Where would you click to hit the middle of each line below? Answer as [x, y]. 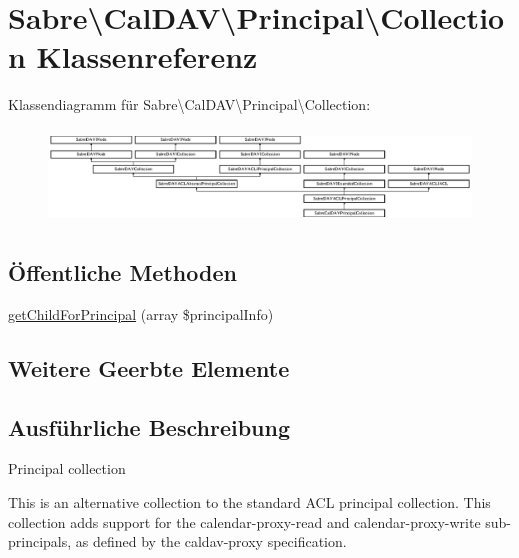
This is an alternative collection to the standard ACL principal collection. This [249, 502]
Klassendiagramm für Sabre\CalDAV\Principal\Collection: [189, 104]
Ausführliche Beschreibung [149, 426]
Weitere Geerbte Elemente [149, 367]
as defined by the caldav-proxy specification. [211, 541]
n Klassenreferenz [133, 56]
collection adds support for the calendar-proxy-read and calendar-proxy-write [244, 521]
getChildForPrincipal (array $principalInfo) [141, 313]
